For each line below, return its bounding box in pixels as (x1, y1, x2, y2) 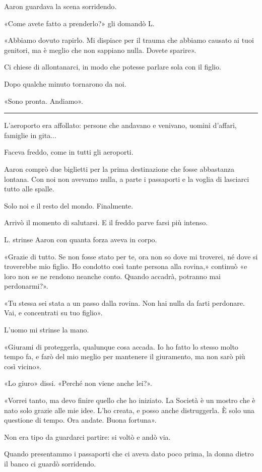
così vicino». (4, 361, 41, 371)
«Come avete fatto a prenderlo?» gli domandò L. (4, 18, 155, 28)
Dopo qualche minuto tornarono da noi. (4, 78, 126, 89)
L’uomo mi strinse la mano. (4, 324, 89, 335)
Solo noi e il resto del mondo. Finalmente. (4, 200, 134, 211)
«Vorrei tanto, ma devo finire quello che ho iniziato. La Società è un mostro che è (4, 395, 255, 406)
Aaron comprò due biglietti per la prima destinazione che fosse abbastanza (4, 163, 235, 174)
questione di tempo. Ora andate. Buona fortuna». (4, 415, 157, 425)
